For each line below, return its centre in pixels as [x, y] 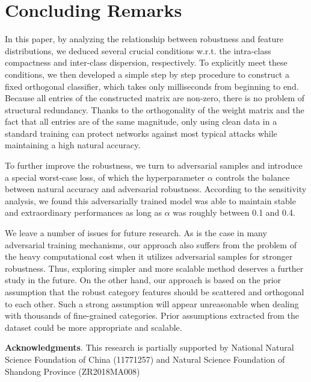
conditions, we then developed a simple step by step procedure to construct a [147, 74]
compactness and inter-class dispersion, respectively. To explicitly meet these [146, 62]
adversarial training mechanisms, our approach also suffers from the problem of [151, 244]
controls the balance [253, 177]
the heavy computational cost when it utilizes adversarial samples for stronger [149, 256]
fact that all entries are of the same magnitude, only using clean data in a [141, 121]
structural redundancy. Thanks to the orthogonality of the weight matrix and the [155, 109]
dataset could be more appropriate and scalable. [94, 327]
